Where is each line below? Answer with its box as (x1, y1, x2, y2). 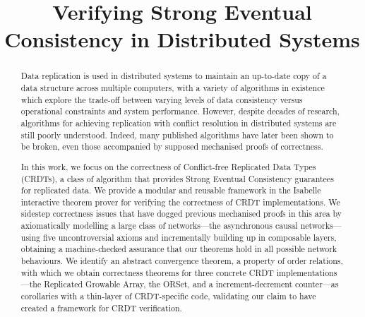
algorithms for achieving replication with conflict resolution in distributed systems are (20, 116, 337, 128)
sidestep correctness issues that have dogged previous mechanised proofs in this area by (20, 208, 342, 220)
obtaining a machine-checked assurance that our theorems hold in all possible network (20, 243, 337, 255)
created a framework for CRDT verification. (20, 301, 182, 313)
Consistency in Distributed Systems (4, 25, 360, 54)
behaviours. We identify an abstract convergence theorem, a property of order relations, (20, 255, 343, 267)
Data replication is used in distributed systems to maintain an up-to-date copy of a (20, 70, 327, 82)
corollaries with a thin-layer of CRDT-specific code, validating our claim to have (20, 290, 316, 302)
